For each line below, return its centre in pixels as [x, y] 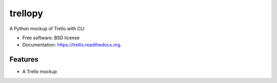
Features [24, 59]
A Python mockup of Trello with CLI [47, 29]
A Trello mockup [40, 72]
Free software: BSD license [51, 38]
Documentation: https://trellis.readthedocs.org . [72, 45]
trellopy [26, 13]
